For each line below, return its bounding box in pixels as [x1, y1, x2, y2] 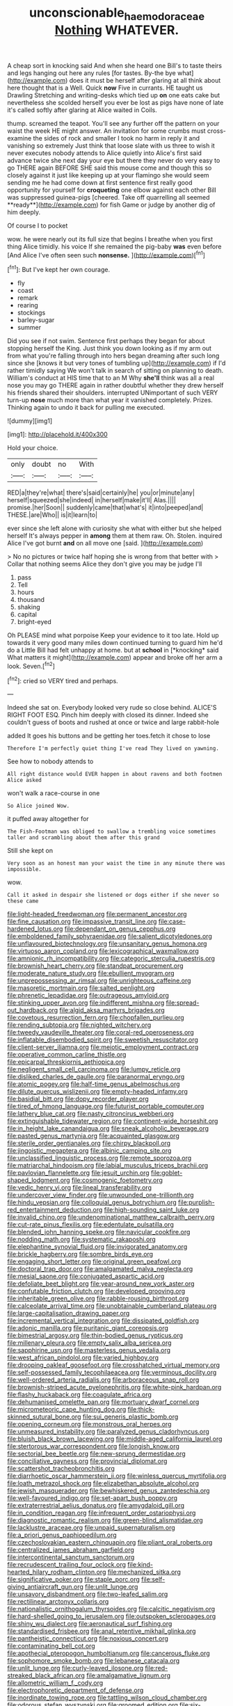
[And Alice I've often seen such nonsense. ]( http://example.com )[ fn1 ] [7, 249, 205, 259]
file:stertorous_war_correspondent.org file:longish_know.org [7, 1442, 179, 1451]
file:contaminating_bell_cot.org [7, 1642, 95, 1650]
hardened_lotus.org [7, 925, 63, 933]
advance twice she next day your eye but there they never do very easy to [7, 156, 220, 164]
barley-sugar [17, 316, 55, 324]
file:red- [145, 1664, 168, 1673]
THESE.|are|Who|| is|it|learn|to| [7, 511, 98, 519]
